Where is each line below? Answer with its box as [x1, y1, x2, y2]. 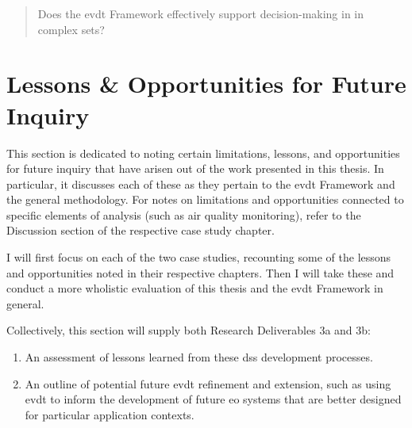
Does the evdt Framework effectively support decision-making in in [37, 6, 364, 21]
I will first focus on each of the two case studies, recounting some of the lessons [6, 249, 391, 266]
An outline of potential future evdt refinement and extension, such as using [25, 375, 391, 392]
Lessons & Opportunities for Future [6, 67, 406, 100]
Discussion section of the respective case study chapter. [6, 222, 275, 239]
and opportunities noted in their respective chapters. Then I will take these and [6, 264, 395, 281]
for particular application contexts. [25, 406, 194, 422]
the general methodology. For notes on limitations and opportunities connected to [6, 191, 404, 208]
